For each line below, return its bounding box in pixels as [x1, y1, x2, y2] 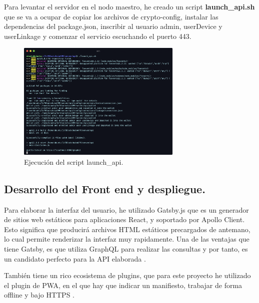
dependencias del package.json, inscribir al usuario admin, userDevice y [4, 21, 222, 31]
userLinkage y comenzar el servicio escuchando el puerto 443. [4, 30, 191, 41]
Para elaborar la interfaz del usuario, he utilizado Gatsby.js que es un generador [4, 204, 249, 215]
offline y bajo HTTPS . [4, 290, 74, 300]
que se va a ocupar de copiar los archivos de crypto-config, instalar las [4, 11, 218, 21]
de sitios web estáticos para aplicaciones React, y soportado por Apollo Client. [4, 214, 245, 225]
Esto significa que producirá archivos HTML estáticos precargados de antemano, [4, 224, 250, 234]
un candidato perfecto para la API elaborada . [4, 253, 146, 264]
